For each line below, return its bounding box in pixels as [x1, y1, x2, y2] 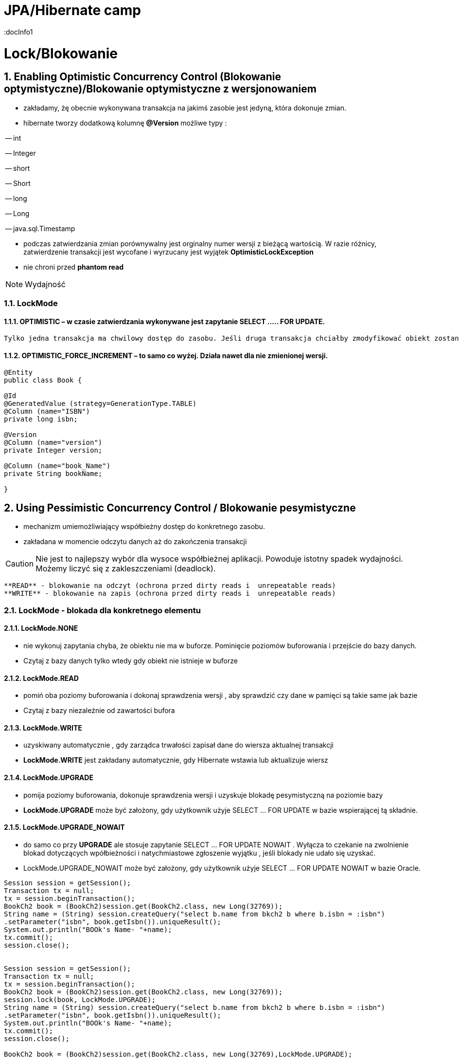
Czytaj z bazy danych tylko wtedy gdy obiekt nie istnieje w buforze [23, 656, 238, 665]
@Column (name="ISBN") [4, 407, 90, 416]
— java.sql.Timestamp [5, 224, 75, 233]
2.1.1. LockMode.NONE [4, 624, 78, 633]
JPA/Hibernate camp [4, 2, 141, 18]
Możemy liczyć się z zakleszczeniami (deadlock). [35, 564, 216, 574]
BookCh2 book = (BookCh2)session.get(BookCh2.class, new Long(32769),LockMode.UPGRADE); [4, 1050, 353, 1058]
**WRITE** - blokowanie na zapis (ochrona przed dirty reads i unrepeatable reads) [4, 589, 336, 598]
